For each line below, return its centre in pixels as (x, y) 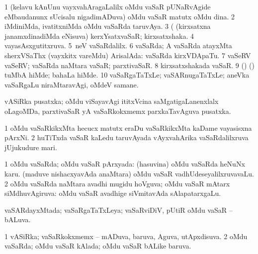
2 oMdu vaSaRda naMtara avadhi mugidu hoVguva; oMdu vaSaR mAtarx (117, 183)
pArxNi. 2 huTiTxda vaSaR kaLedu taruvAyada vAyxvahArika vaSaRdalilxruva (127, 137)
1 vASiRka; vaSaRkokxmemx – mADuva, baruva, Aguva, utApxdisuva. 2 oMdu (126, 236)
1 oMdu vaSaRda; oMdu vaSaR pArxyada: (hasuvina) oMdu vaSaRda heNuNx (125, 164)
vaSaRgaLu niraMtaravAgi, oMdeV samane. (72, 84)
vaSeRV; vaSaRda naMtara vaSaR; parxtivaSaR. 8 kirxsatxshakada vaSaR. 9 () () (129, 65)
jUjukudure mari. (31, 147)
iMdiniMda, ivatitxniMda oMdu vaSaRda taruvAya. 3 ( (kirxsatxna (108, 26)
